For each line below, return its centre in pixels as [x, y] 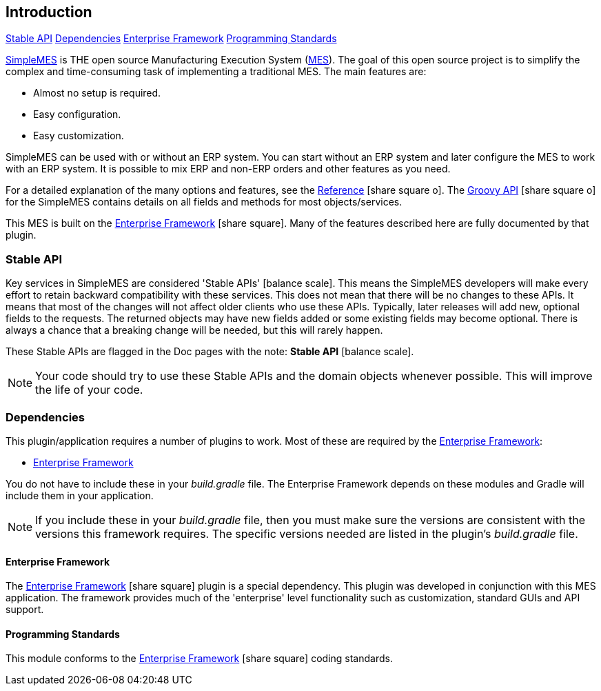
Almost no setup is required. [97, 93]
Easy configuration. [77, 114]
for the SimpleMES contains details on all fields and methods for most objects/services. [204, 202]
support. [25, 610]
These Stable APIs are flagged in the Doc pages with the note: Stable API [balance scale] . [210, 352]
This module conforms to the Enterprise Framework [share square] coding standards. [199, 659]
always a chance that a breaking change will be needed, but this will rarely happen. [194, 330]
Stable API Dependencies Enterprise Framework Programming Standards [171, 39]
